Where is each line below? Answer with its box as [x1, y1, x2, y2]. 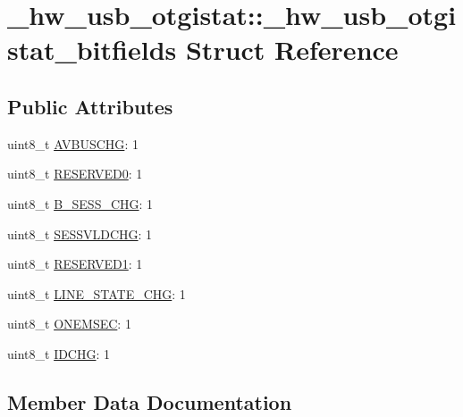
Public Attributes [7, 92, 173, 120]
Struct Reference [185, 31, 399, 68]
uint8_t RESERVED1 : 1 [7, 254, 143, 273]
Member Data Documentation [7, 388, 292, 415]
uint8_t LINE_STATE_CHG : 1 [7, 284, 186, 303]
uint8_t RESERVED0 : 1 [7, 164, 143, 183]
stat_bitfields [7, 31, 177, 68]
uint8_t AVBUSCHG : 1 [7, 134, 139, 153]
